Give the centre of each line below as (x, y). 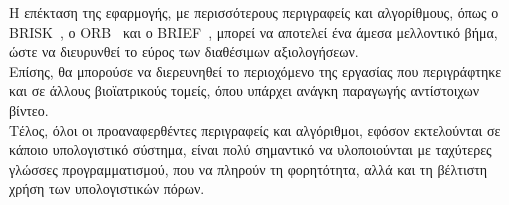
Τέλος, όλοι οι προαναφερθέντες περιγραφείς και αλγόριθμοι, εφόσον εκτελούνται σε (255, 129)
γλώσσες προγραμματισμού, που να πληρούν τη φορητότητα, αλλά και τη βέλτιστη (248, 168)
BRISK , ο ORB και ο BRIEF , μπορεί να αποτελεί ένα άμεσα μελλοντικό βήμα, (253, 31)
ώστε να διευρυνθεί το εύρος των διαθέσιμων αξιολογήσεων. (184, 51)
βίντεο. (29, 109)
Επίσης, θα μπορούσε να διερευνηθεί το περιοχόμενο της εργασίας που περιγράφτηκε (255, 70)
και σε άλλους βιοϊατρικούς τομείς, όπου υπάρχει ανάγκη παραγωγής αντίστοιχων (244, 90)
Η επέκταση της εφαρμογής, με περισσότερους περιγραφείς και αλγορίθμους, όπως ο (254, 12)
